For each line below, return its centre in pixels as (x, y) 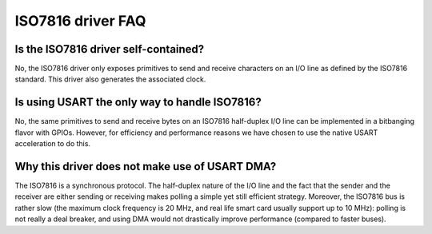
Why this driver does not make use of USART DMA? (146, 167)
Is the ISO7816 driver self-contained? (110, 49)
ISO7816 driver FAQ (80, 21)
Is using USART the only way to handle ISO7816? (138, 103)
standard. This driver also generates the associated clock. (110, 79)
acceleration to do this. (53, 144)
